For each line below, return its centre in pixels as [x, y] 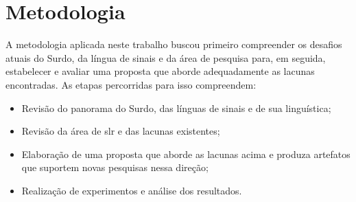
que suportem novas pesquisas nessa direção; [115, 167]
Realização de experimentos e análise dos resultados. [132, 190]
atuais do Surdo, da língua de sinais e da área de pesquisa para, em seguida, [166, 57]
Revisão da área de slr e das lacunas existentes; [121, 131]
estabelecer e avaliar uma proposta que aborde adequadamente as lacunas [160, 71]
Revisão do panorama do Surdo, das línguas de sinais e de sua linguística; [176, 108]
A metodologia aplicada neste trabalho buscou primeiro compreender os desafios [174, 44]
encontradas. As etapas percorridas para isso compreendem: [131, 84]
